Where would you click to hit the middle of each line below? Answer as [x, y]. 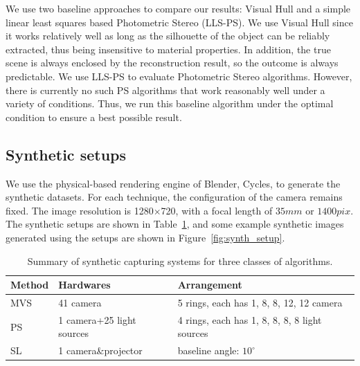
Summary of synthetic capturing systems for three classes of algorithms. [180, 260]
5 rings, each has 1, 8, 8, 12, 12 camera [260, 302]
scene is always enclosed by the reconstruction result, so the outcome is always [172, 63]
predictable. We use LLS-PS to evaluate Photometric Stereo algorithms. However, [179, 76]
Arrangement [210, 285]
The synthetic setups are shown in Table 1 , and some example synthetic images [175, 224]
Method [30, 285]
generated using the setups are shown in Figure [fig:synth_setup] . [145, 237]
